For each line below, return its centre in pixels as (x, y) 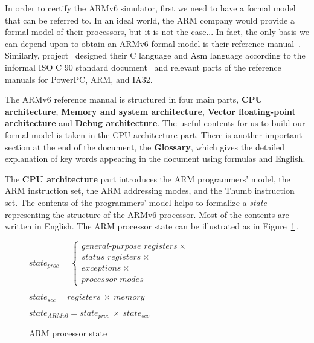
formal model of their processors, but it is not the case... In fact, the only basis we (157, 32)
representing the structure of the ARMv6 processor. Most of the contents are (147, 214)
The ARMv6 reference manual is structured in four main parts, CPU (134, 99)
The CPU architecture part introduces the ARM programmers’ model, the (148, 178)
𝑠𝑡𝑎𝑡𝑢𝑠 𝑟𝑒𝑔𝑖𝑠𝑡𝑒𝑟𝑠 (111, 257)
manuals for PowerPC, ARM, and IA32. (79, 79)
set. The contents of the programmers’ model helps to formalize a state (136, 202)
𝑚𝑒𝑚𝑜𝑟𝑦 (129, 297)
